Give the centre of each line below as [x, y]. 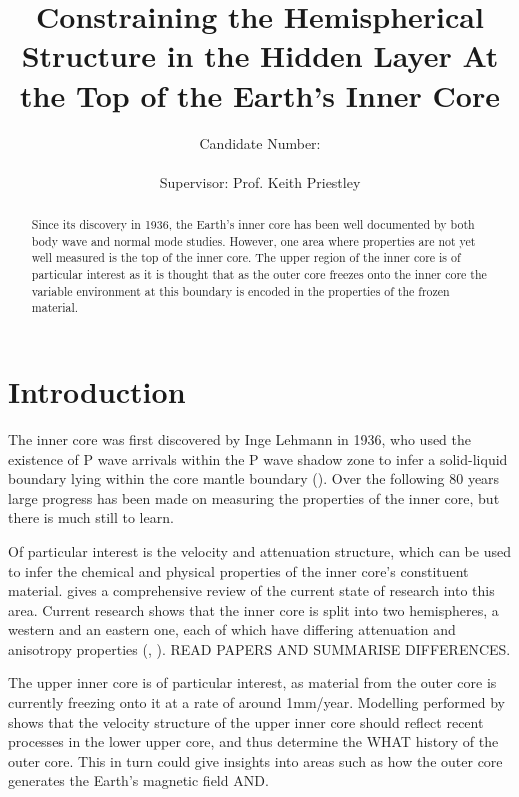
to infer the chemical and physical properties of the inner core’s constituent [238, 570]
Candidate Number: [260, 142]
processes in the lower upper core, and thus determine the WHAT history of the [253, 741]
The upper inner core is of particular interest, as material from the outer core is [252, 682]
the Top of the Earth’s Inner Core [260, 94]
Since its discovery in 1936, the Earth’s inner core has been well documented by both [253, 224]
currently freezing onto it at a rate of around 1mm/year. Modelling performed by [256, 702]
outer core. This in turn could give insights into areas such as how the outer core [255, 760]
